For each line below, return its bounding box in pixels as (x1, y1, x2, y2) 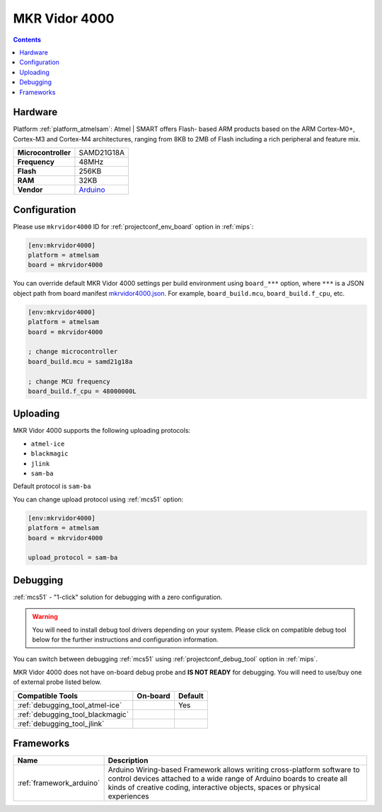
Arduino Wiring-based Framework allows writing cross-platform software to (108, 765, 360, 775)
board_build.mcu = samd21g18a (28, 357, 133, 366)
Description (108, 755, 149, 765)
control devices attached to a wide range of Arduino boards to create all (108, 774, 348, 784)
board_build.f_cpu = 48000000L (28, 387, 137, 395)
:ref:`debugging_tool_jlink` (17, 719, 105, 729)
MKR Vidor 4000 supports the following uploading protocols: (13, 427, 191, 435)
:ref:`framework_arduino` (17, 778, 100, 788)
